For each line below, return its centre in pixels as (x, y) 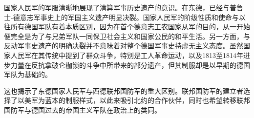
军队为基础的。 (28, 74)
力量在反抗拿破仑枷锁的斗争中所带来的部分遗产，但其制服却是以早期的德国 (130, 65)
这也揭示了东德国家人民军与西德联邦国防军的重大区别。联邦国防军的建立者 (124, 90)
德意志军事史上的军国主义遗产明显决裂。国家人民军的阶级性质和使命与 (126, 17)
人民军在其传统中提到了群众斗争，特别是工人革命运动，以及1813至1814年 (127, 55)
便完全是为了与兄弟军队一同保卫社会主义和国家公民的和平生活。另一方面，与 (127, 36)
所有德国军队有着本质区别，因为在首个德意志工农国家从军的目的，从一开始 (130, 27)
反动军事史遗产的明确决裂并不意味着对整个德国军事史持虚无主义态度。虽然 (124, 46)
